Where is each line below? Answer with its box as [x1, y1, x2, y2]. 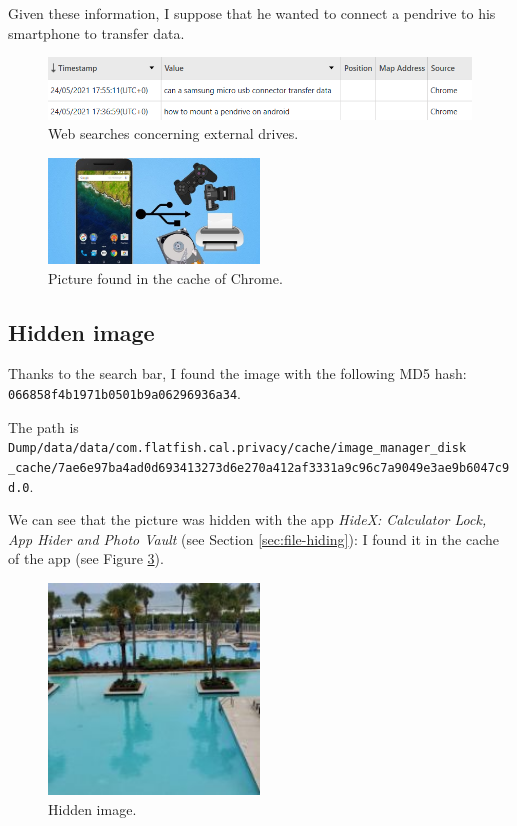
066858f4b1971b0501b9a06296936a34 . [8, 382, 241, 403]
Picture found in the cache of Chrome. [48, 267, 283, 288]
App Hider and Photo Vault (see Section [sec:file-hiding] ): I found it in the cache [8, 528, 499, 549]
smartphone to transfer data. [8, 22, 185, 43]
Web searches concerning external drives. [48, 123, 299, 144]
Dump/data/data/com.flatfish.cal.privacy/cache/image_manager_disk [8, 441, 467, 456]
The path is [8, 416, 79, 437]
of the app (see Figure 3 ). [8, 548, 164, 569]
